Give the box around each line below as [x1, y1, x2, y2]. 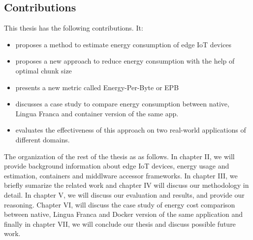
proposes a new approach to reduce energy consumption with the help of [15, 56, 235, 66]
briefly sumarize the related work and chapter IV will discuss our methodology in [4, 180, 249, 190]
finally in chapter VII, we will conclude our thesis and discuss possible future [4, 218, 236, 229]
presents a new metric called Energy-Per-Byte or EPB [15, 82, 179, 92]
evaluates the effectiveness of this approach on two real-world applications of [15, 125, 246, 135]
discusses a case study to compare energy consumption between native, [15, 99, 229, 109]
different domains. [15, 134, 70, 144]
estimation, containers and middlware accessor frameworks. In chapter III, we [4, 170, 238, 180]
